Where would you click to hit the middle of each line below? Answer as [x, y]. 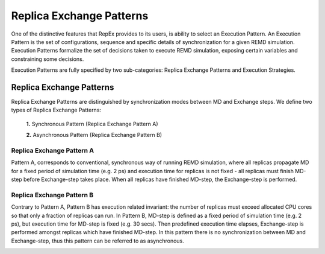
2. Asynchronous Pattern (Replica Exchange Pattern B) [94, 135]
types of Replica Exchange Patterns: [56, 110]
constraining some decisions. [48, 59]
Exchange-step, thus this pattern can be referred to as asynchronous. [98, 241]
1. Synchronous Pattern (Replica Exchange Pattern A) [92, 124]
